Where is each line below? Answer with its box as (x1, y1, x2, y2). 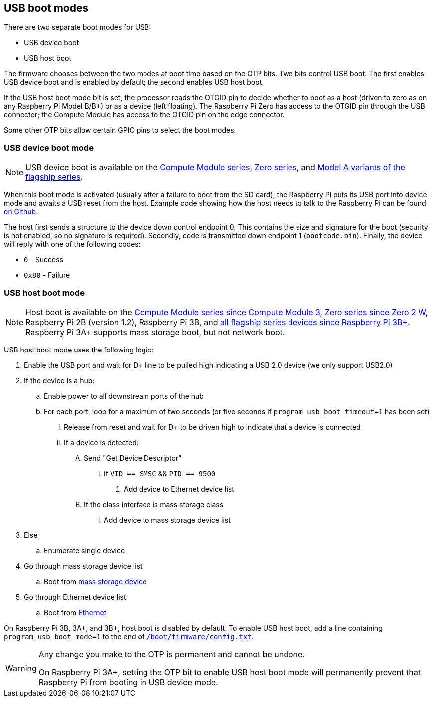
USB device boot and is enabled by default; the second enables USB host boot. (4, 78, 264, 87)
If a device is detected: (64, 438, 139, 447)
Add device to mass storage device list (104, 515, 231, 524)
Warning (5, 663, 37, 673)
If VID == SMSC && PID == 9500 (104, 469, 216, 478)
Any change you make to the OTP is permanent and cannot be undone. (38, 649, 305, 659)
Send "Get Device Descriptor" (84, 453, 182, 462)
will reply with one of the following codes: (4, 240, 141, 249)
